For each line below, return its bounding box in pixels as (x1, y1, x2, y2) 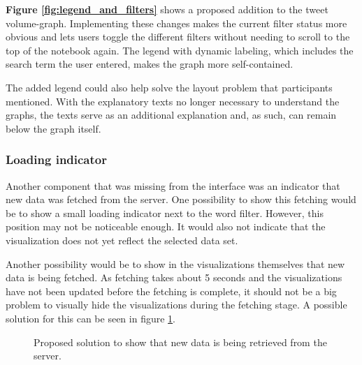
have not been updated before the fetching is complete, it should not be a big (6, 283, 337, 298)
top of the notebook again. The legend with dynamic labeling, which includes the (6, 43, 354, 57)
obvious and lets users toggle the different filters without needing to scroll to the (6, 29, 350, 44)
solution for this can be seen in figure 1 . (6, 311, 175, 325)
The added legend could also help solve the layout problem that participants (6, 80, 333, 94)
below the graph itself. (6, 121, 101, 135)
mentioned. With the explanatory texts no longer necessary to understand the (6, 94, 340, 108)
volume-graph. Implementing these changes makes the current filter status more (6, 15, 347, 30)
